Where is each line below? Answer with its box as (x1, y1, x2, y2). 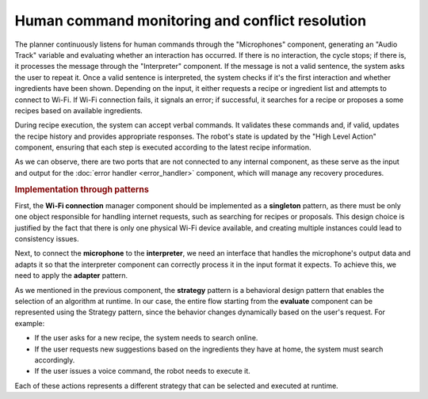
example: (14, 318, 45, 328)
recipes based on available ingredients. (14, 105, 143, 115)
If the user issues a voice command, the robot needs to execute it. (34, 367, 250, 376)
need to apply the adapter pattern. (14, 271, 128, 280)
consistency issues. (14, 234, 79, 244)
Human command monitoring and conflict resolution (14, 12, 367, 29)
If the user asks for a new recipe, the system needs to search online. (34, 333, 258, 343)
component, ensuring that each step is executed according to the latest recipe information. (14, 142, 312, 152)
